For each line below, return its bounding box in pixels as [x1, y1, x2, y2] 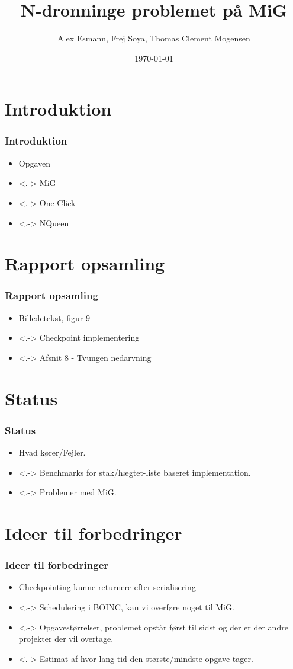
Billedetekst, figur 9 [18, 311, 90, 324]
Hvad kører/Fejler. [18, 446, 86, 459]
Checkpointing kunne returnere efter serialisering [18, 581, 196, 593]
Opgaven [18, 156, 51, 169]
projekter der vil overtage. [18, 632, 114, 645]
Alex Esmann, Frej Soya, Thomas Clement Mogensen [57, 32, 250, 44]
